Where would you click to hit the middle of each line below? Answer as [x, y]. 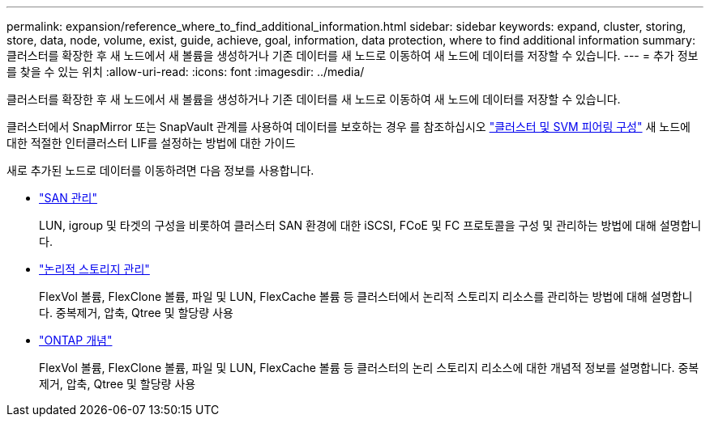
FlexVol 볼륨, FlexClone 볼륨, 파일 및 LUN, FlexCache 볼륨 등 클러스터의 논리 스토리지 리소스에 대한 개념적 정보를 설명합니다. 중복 [369, 368]
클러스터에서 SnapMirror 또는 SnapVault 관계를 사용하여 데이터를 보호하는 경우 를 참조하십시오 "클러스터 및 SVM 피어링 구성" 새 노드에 [349, 127]
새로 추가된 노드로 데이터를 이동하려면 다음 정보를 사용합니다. [160, 170]
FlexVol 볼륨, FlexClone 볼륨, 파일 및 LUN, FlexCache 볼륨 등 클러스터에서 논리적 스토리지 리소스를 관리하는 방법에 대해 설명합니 [366, 296]
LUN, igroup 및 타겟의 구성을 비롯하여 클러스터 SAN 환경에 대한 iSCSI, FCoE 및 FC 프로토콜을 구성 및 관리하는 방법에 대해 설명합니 [370, 225]
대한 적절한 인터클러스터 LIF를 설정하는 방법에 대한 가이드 [151, 143]
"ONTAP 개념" [76, 340]
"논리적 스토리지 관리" [94, 269]
